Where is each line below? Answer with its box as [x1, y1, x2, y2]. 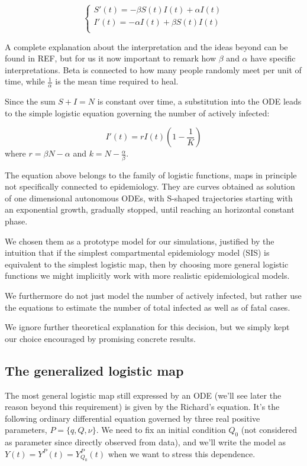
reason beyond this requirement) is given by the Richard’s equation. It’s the [5, 400, 280, 413]
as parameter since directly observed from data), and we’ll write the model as [5, 436, 286, 448]
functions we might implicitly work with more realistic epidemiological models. [5, 269, 290, 282]
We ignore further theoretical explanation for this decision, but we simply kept [5, 321, 290, 333]
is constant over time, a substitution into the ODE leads [97, 95, 302, 107]
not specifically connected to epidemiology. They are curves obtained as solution [5, 180, 295, 193]
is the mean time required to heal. [55, 75, 179, 87]
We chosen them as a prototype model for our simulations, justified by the [5, 234, 274, 247]
